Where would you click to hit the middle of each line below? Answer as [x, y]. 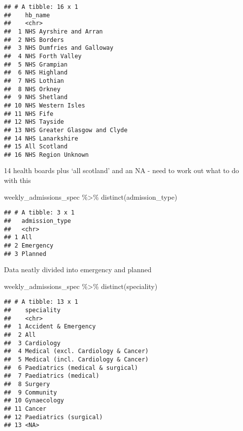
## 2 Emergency [29, 245]
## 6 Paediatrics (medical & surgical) [71, 368]
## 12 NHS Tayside [34, 122]
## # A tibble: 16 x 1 [41, 7]
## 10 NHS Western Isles [45, 105]
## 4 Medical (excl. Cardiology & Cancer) [76, 351]
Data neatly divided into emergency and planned [78, 269]
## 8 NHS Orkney [32, 89]
